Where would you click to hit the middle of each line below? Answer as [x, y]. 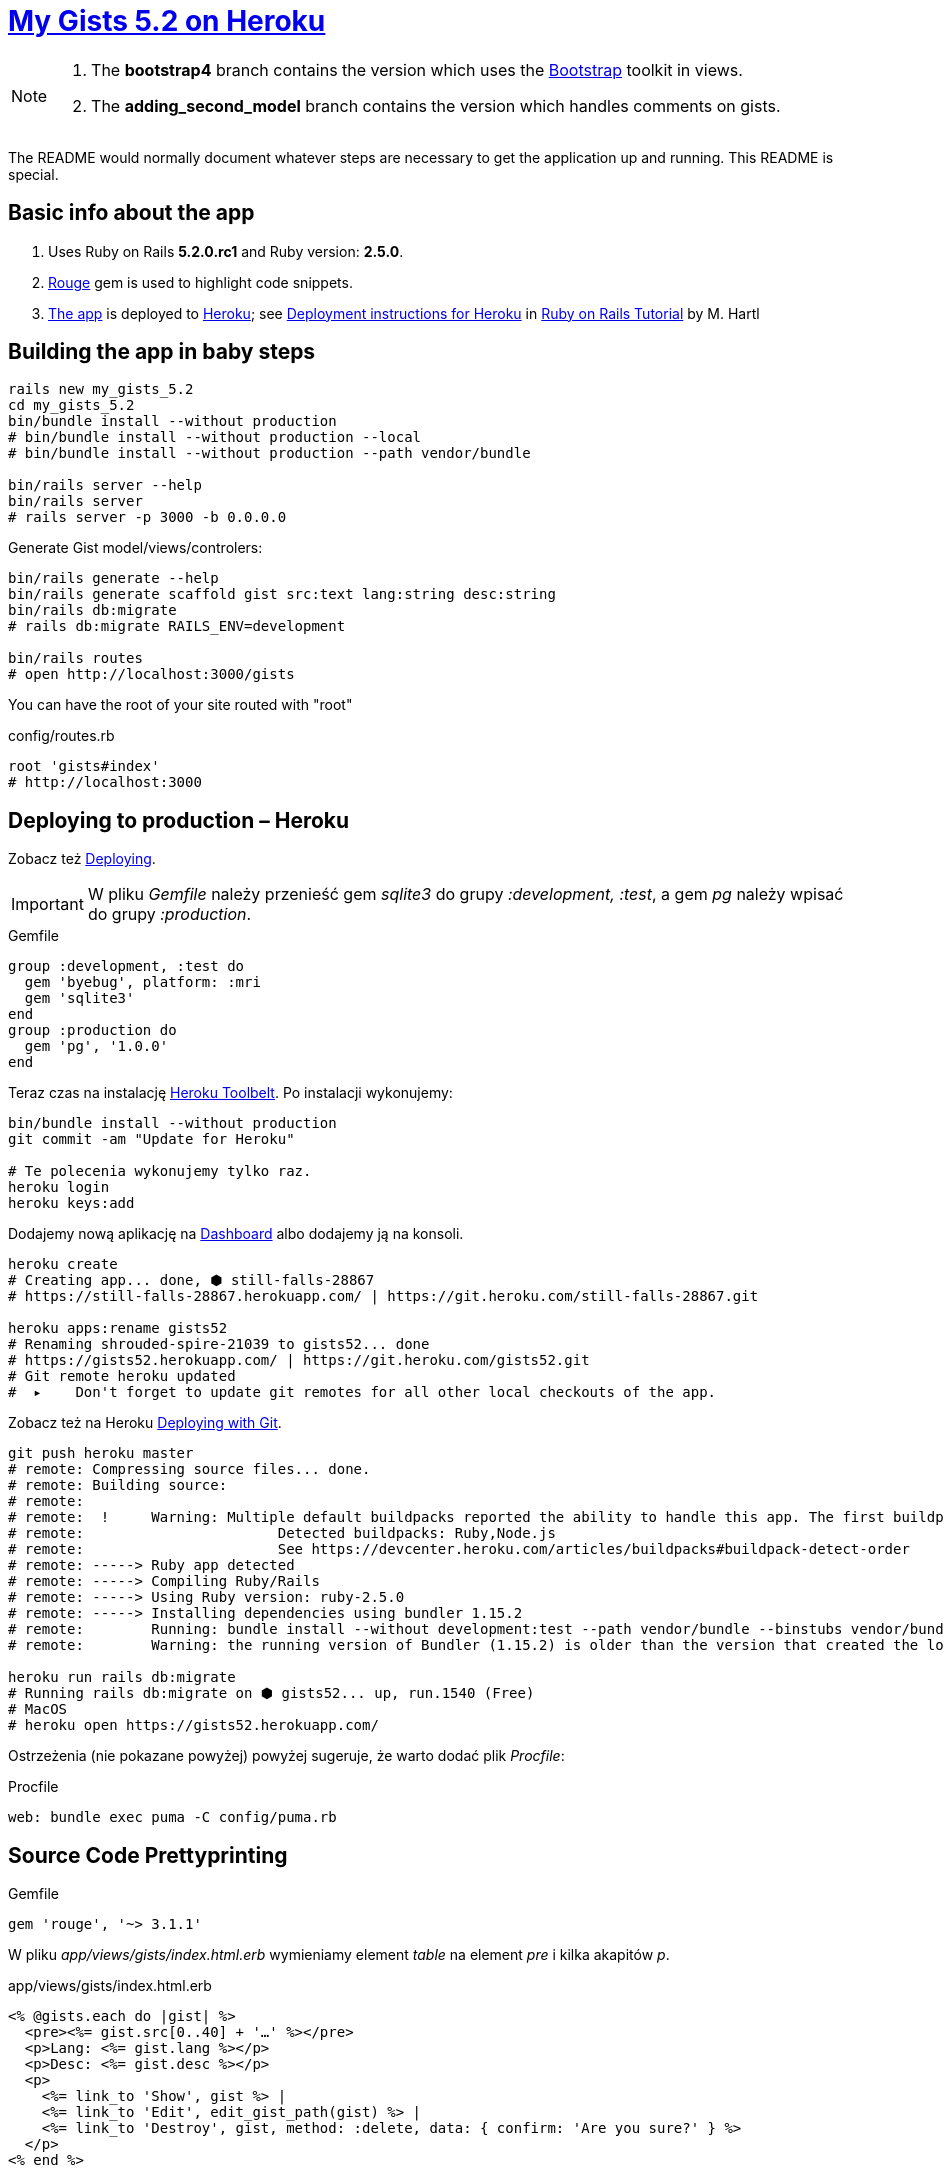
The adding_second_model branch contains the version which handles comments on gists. [436, 105]
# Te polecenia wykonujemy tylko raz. [160, 1171]
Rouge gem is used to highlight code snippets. [200, 282]
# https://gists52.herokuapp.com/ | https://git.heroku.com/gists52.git [299, 1360]
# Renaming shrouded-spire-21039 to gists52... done [219, 1344]
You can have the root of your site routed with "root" [180, 705]
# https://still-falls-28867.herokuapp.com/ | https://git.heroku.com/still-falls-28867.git [383, 1296]
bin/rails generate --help [113, 578]
